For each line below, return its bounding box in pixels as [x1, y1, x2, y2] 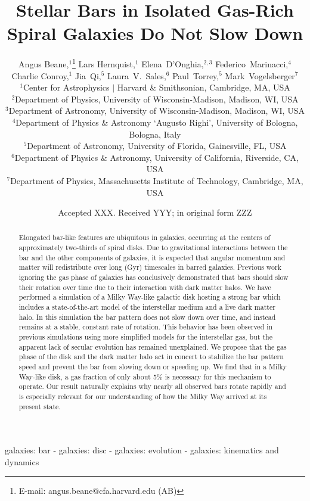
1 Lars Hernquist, [72, 56, 135, 70]
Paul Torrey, [172, 69, 219, 82]
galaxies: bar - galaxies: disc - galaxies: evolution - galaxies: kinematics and [5, 444, 279, 456]
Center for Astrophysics [23, 81, 110, 94]
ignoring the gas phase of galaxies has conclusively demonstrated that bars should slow [18, 272, 289, 282]
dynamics [5, 455, 39, 468]
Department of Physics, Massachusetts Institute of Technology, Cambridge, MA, [10, 174, 303, 186]
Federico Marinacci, [215, 57, 289, 70]
